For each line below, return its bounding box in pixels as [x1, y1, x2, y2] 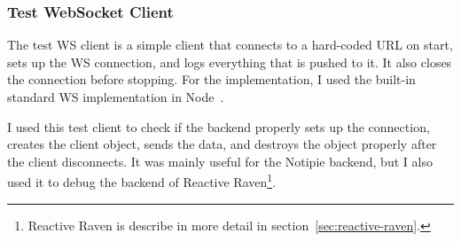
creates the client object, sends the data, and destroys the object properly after [7, 135, 437, 153]
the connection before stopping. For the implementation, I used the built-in [7, 70, 416, 89]
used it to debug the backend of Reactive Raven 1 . [7, 170, 277, 191]
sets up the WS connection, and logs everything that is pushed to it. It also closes [7, 52, 452, 71]
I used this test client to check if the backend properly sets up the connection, [7, 117, 430, 136]
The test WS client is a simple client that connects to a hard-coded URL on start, [7, 35, 453, 54]
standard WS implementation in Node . [7, 88, 224, 105]
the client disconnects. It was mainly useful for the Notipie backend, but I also [7, 152, 433, 170]
